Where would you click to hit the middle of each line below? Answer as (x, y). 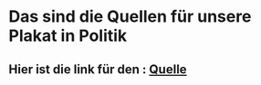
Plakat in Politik (68, 36)
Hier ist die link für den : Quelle (98, 69)
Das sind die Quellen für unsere (130, 17)
